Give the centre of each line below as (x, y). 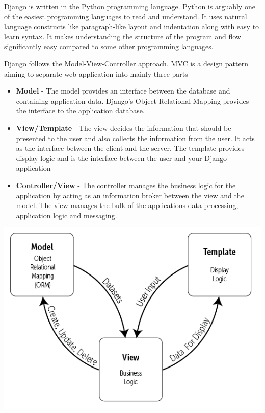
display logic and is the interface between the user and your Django (121, 158)
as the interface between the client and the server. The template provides (130, 148)
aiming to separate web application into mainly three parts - (99, 73)
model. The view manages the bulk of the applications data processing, (127, 205)
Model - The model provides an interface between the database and (123, 91)
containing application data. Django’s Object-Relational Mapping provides (132, 100)
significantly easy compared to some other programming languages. (109, 46)
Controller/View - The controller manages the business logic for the (126, 185)
